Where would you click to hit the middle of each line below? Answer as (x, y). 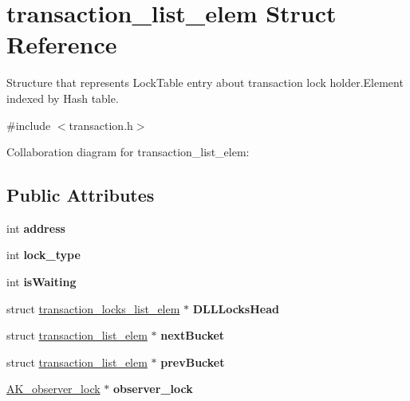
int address (36, 228)
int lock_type (43, 255)
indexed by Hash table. (63, 98)
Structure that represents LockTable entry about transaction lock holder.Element (205, 83)
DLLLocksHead (236, 308)
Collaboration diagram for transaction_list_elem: (128, 152)
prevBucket (193, 362)
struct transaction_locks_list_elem (93, 308)
